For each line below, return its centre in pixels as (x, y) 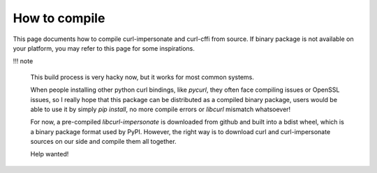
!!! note (23, 61)
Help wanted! (50, 154)
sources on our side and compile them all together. (104, 142)
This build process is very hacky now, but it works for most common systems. (142, 77)
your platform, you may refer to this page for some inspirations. (104, 48)
